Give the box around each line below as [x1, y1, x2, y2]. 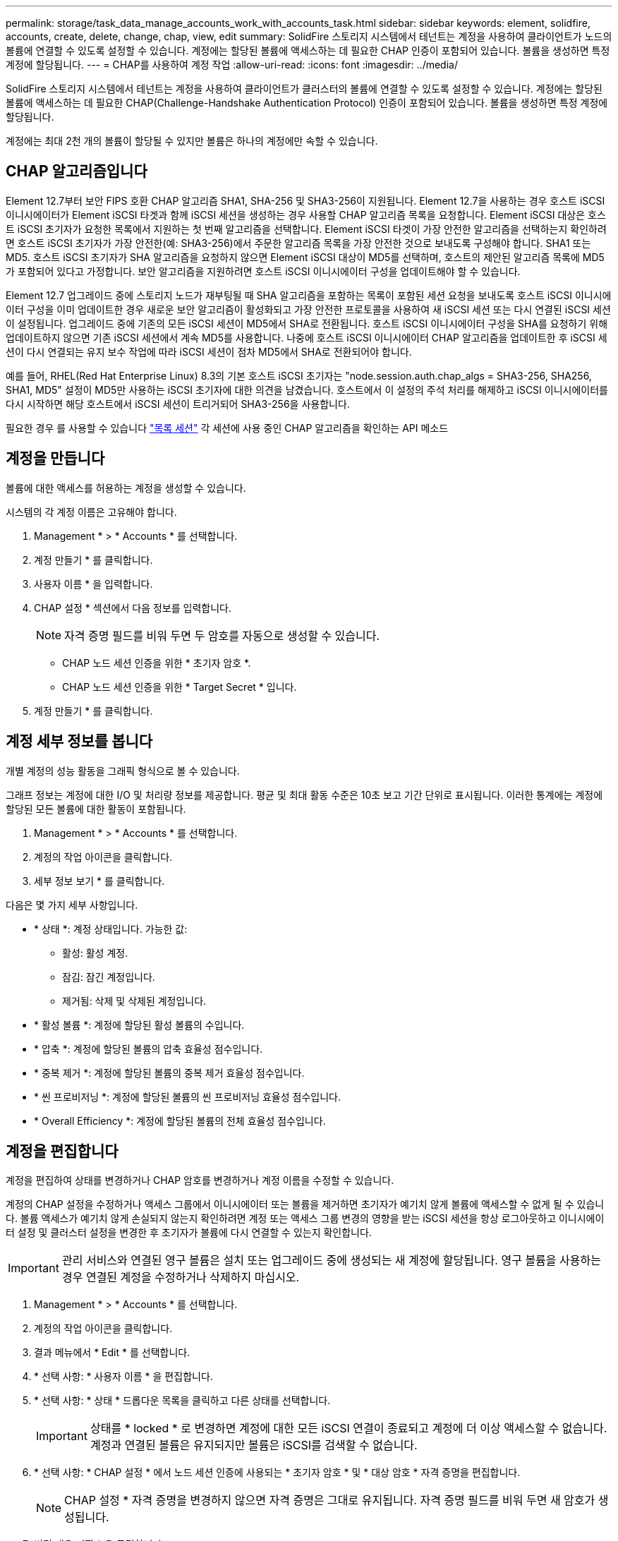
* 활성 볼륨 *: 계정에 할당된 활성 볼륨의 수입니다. [34, 1018, 245, 1031]
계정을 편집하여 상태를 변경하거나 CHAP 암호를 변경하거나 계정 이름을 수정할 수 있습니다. [6, 1174, 394, 1187]
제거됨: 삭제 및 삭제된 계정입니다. [62, 994, 207, 1007]
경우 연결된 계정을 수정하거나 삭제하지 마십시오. [61, 1270, 300, 1285]
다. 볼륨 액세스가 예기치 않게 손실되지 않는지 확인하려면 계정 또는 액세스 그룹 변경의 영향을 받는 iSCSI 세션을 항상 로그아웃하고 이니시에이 [6, 1212, 605, 1225]
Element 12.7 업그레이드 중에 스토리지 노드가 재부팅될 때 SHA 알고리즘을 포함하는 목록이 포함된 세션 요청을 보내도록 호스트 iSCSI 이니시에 [6, 289, 612, 301]
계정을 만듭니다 [6, 449, 105, 468]
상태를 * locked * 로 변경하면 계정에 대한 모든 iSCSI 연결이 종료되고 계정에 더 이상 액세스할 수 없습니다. [90, 1421, 607, 1436]
